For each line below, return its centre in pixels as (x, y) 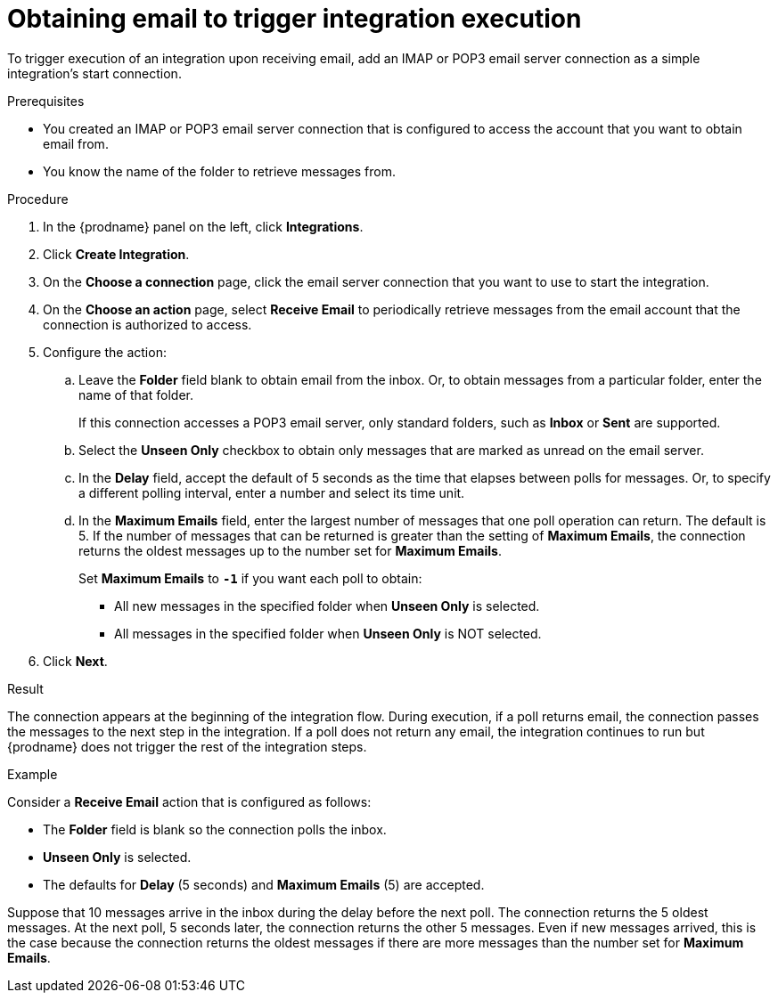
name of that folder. (136, 394)
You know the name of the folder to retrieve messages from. (219, 171)
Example (33, 774)
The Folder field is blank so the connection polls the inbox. (215, 829)
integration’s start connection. (94, 73)
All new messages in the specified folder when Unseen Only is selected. (327, 606)
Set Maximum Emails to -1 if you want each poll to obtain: (250, 578)
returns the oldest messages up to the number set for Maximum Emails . (290, 550)
